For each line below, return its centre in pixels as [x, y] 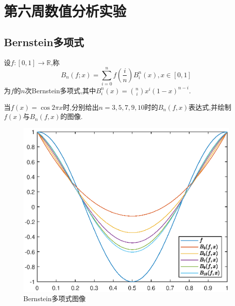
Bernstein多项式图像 [55, 298]
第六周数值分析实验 [65, 11]
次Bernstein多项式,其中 [60, 90]
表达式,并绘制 [210, 107]
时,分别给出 [81, 107]
